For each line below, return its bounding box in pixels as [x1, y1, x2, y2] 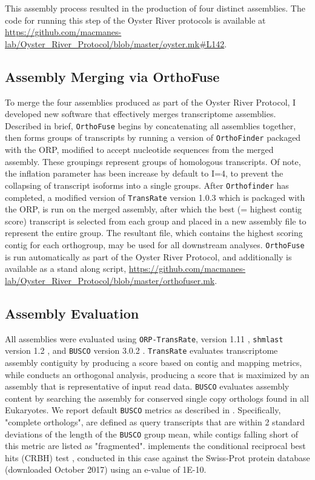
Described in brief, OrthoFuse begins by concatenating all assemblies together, [5, 119, 296, 132]
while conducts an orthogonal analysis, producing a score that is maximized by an [5, 368, 310, 380]
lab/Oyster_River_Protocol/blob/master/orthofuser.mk [5, 274, 215, 286]
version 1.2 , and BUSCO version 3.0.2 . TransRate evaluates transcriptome [5, 344, 278, 357]
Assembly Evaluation [5, 303, 139, 322]
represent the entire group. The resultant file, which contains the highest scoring [5, 226, 303, 239]
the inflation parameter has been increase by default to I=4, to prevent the [5, 167, 283, 180]
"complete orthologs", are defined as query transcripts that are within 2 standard [5, 416, 305, 428]
